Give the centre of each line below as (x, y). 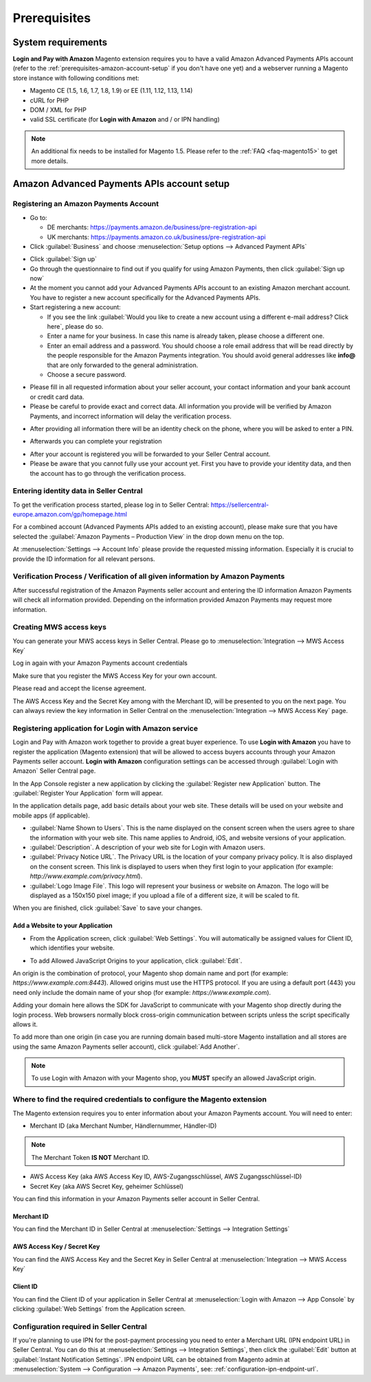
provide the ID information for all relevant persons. (84, 559)
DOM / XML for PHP (58, 110)
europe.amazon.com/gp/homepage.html (70, 514)
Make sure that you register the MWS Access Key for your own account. (115, 676)
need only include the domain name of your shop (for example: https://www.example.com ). (142, 992)
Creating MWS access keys (59, 627)
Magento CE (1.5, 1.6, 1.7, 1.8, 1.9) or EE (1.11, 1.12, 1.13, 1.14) (111, 91)
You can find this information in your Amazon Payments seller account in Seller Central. (136, 1198)
